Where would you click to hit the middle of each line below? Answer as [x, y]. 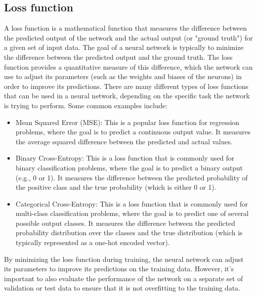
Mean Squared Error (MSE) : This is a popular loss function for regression [128, 122]
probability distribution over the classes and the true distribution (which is [129, 233]
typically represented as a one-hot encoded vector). [93, 242]
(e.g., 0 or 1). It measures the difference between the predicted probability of [132, 177]
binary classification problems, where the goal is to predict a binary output [129, 167]
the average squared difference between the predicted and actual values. [124, 141]
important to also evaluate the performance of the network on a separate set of [124, 278]
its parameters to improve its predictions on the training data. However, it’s [119, 269]
